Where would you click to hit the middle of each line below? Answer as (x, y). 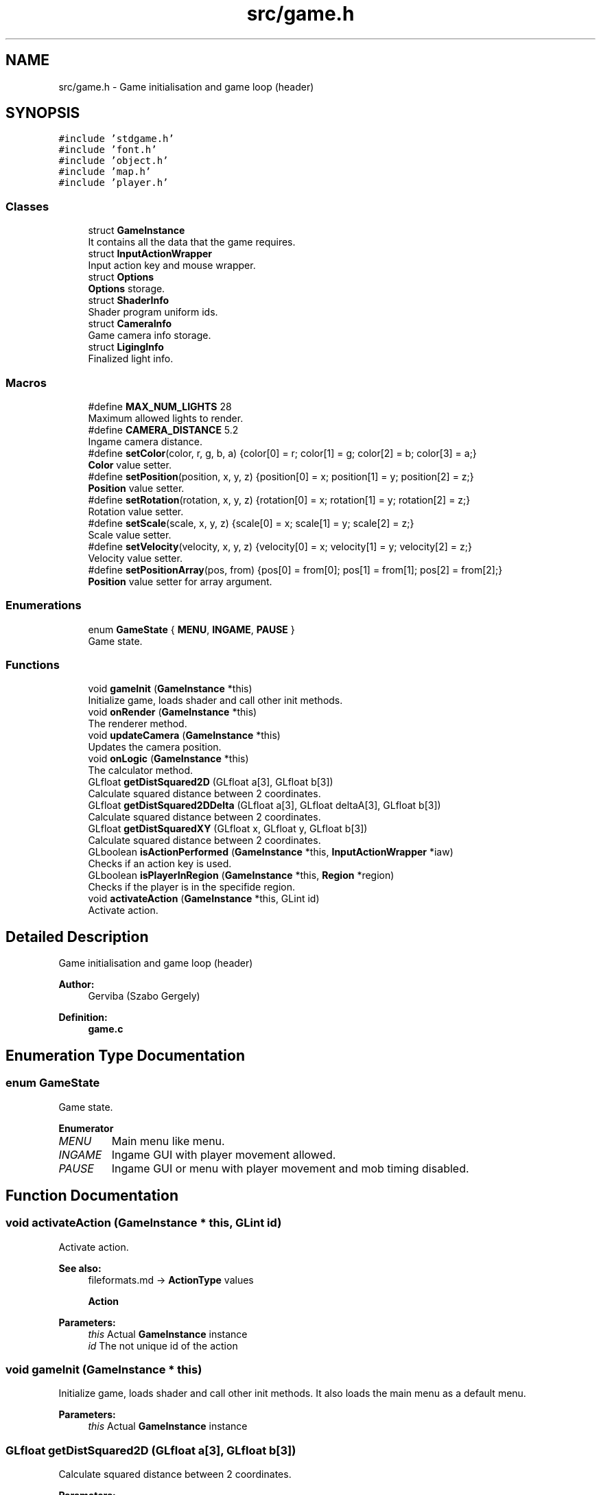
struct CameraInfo (130, 324)
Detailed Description (77, 937)
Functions (33, 665)
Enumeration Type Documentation (125, 1055)
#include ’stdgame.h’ (116, 139)
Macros (26, 382)
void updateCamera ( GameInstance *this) (184, 735)
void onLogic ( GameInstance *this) (168, 759)
